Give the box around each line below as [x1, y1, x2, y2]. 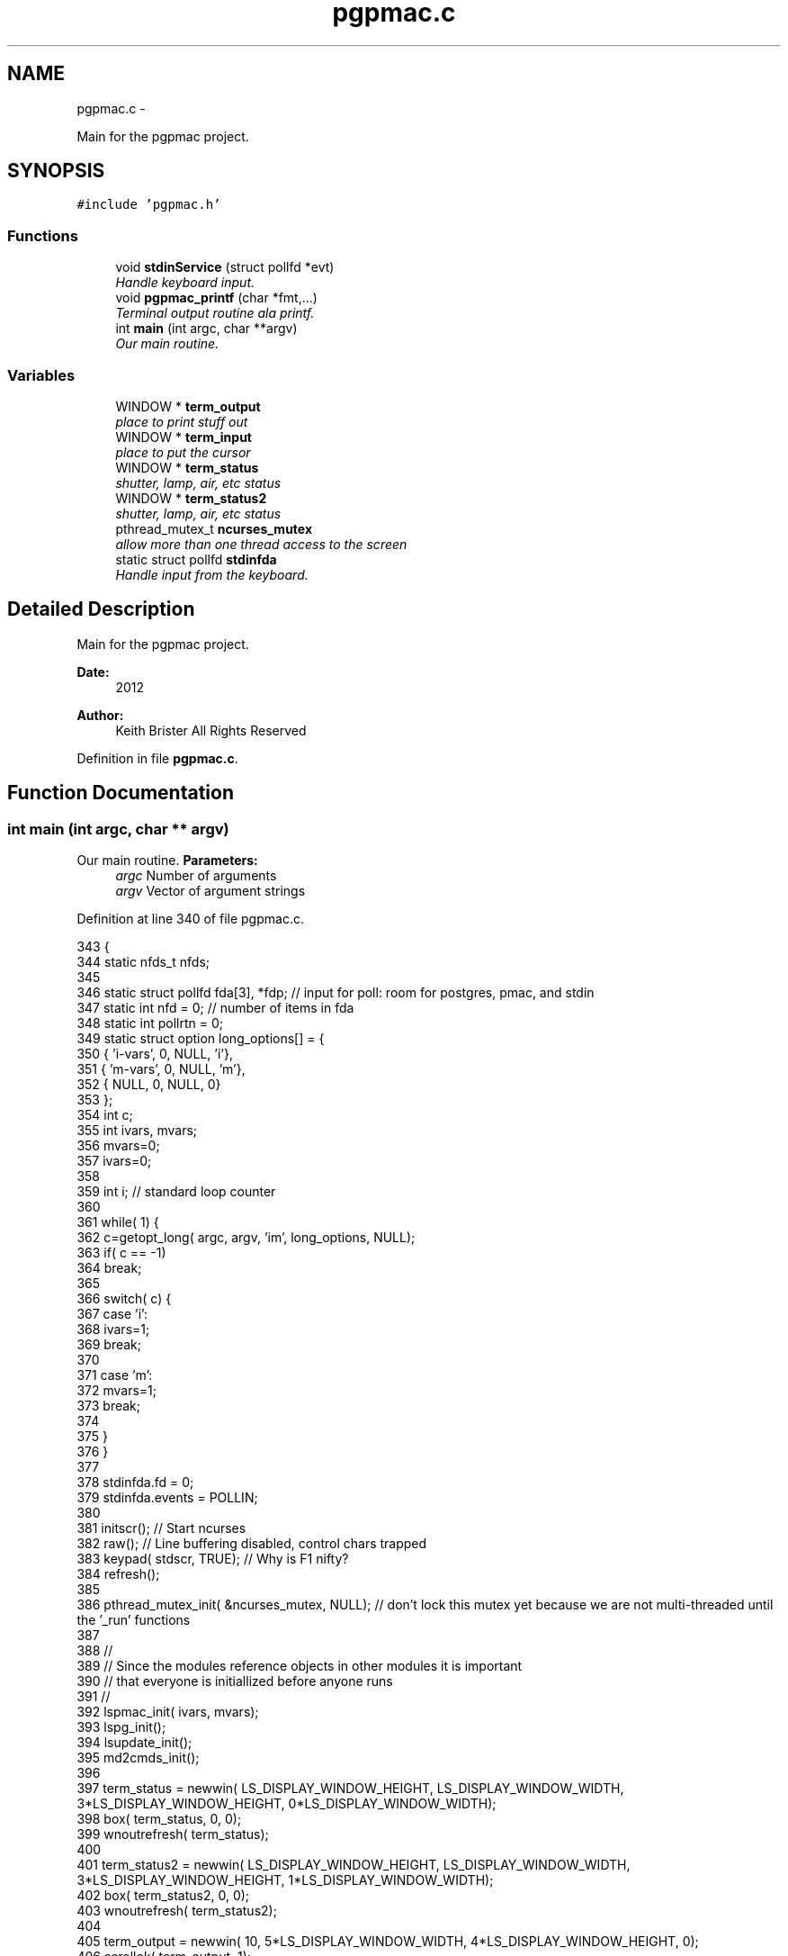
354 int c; [76, 1107, 133, 1122]
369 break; [76, 1337, 142, 1352]
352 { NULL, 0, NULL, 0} [76, 1077, 221, 1092]
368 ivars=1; [76, 1321, 150, 1337]
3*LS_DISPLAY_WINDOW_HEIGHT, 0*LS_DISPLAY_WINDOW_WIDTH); [76, 1796, 497, 1811]
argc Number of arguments [115, 868, 277, 883]
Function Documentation [7, 781, 234, 805]
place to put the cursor [115, 444, 251, 460]
